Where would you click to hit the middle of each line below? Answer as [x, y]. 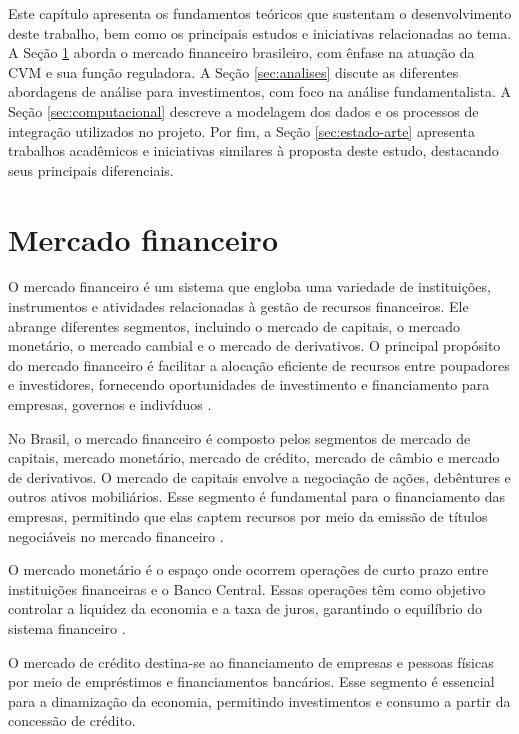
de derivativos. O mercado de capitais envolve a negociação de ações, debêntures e [259, 476]
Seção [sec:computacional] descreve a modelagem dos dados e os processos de [243, 110]
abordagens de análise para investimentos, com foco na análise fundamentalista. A [259, 91]
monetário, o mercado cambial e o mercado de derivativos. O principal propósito [254, 345]
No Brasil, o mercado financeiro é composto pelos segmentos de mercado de [239, 437]
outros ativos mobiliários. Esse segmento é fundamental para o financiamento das [257, 496]
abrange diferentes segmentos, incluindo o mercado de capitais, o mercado [234, 325]
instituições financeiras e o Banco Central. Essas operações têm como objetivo [247, 588]
